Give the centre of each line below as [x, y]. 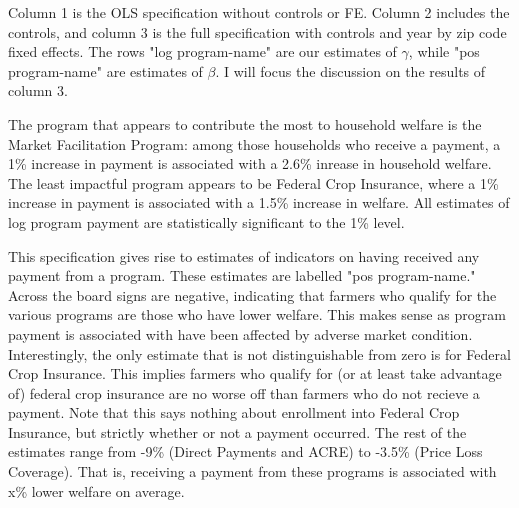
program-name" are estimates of [105, 70]
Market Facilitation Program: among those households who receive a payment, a [254, 143]
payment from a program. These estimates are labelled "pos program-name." [242, 275]
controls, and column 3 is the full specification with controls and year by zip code [257, 31]
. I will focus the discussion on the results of [350, 70]
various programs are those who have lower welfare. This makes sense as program [257, 314]
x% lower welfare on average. [96, 490]
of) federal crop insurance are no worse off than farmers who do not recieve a [244, 392]
